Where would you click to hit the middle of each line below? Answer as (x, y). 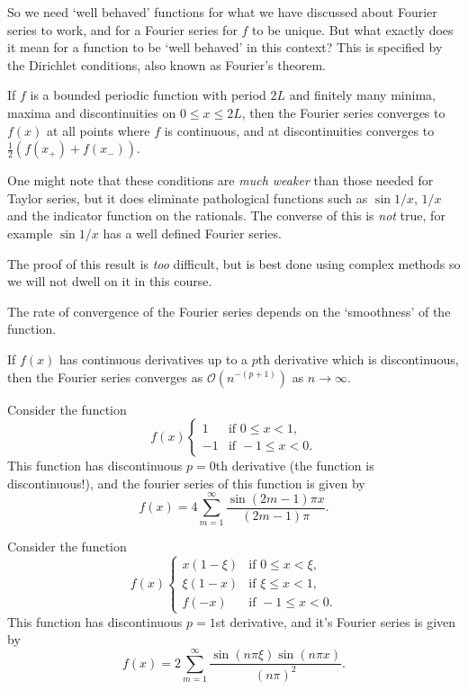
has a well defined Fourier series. (192, 233)
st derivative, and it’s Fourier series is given (336, 621)
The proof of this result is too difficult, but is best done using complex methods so (234, 263)
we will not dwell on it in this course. (110, 281)
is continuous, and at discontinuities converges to (299, 130)
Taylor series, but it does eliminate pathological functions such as (188, 197)
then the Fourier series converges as (105, 376)
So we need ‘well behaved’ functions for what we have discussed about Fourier (222, 12)
